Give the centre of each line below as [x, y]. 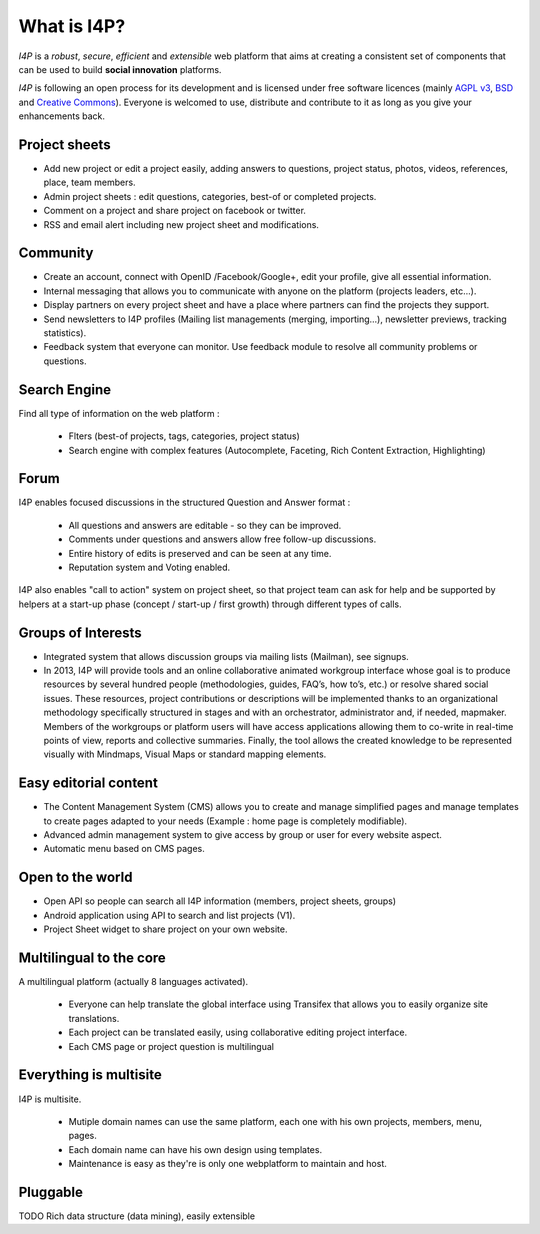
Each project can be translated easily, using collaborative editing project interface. [238, 1032]
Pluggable [51, 1191]
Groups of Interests [80, 632]
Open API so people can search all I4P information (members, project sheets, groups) [220, 901]
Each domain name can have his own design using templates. [195, 1149]
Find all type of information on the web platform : [119, 413]
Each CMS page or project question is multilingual [171, 1046]
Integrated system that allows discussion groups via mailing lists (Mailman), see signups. [226, 656]
